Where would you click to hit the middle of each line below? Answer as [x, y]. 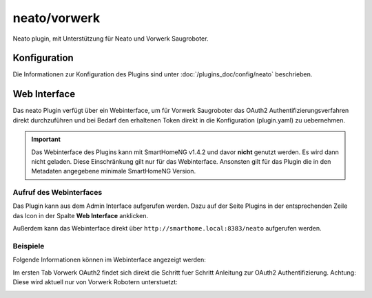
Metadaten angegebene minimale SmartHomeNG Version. [114, 171]
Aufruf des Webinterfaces [58, 193]
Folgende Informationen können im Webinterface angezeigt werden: [110, 260]
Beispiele [29, 246]
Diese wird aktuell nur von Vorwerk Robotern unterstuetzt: [95, 282]
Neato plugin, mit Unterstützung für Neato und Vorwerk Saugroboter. [111, 39]
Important [46, 139]
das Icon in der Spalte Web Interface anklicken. [80, 215]
